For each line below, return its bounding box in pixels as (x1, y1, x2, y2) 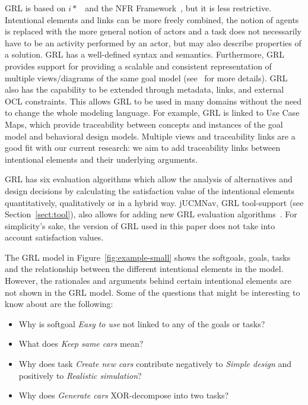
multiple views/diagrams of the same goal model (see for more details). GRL (5, 71, 288, 84)
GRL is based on (5, 2, 66, 14)
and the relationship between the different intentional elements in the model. (5, 262, 284, 275)
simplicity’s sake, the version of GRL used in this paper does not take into (5, 219, 275, 232)
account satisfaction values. (5, 231, 104, 243)
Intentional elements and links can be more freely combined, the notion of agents (5, 13, 299, 26)
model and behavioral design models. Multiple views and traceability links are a (5, 129, 296, 142)
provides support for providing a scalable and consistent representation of (5, 59, 272, 72)
